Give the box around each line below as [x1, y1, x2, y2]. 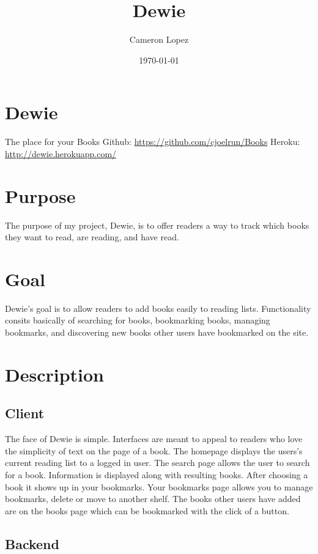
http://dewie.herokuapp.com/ [5, 147, 117, 160]
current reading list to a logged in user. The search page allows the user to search [5, 456, 310, 469]
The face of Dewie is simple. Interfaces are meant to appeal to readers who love [5, 432, 303, 445]
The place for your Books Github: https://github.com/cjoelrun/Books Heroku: [5, 135, 300, 148]
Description [5, 361, 105, 386]
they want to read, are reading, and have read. [5, 231, 179, 243]
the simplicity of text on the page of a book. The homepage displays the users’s [5, 444, 303, 457]
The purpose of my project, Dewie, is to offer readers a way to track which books [5, 218, 309, 231]
